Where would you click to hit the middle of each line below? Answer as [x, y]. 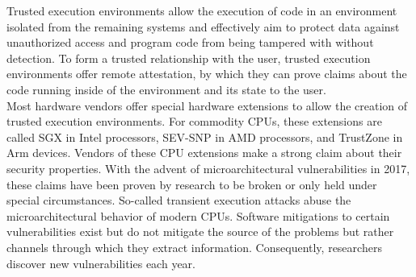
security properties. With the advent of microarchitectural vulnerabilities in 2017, [208, 168]
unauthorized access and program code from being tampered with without [190, 42]
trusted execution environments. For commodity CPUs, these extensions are [194, 121]
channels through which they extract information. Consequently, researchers [194, 247]
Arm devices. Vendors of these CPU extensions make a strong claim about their [204, 153]
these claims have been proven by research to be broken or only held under [192, 184]
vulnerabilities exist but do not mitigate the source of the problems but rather [200, 232]
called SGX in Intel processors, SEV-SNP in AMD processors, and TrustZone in [205, 136]
